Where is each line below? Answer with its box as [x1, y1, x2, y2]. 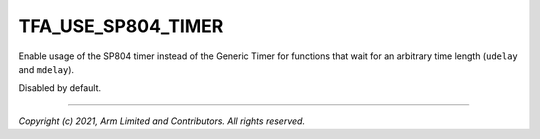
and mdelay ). [18, 63, 75, 75]
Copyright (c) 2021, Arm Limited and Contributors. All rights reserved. [18, 115, 305, 127]
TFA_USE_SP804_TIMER [18, 15, 224, 37]
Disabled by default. [18, 82, 102, 94]
